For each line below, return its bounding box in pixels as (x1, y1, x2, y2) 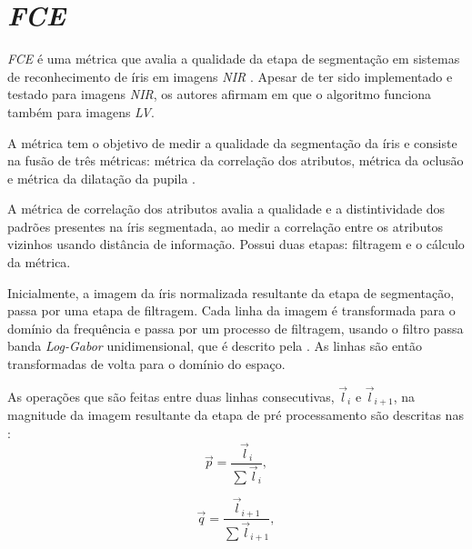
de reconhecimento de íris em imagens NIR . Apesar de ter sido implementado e (7, 66, 453, 85)
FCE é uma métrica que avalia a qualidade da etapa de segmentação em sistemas (7, 49, 460, 68)
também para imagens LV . (7, 102, 155, 121)
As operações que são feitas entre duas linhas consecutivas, (7, 386, 335, 405)
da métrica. (7, 253, 71, 272)
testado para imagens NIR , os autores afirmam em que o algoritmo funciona (7, 85, 431, 104)
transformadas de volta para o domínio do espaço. (7, 354, 286, 374)
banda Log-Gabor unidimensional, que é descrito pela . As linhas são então (7, 336, 422, 355)
